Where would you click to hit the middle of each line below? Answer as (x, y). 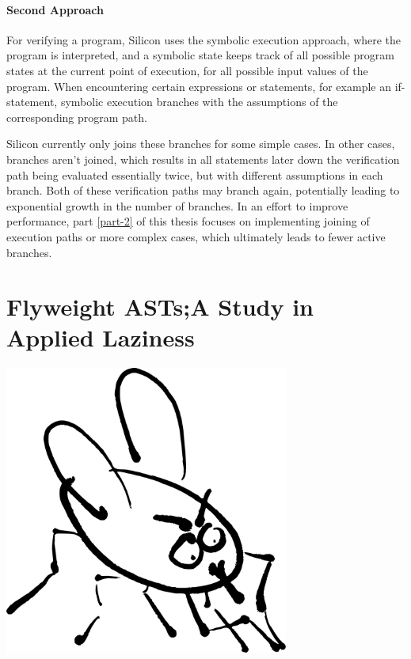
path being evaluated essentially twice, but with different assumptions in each (195, 174)
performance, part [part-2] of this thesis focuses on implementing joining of (188, 221)
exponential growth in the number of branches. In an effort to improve (177, 205)
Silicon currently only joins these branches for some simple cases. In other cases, (201, 144)
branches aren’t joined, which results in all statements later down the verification (203, 159)
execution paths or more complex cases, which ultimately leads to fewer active (196, 236)
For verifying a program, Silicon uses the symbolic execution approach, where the (204, 39)
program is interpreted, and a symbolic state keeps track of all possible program (200, 55)
